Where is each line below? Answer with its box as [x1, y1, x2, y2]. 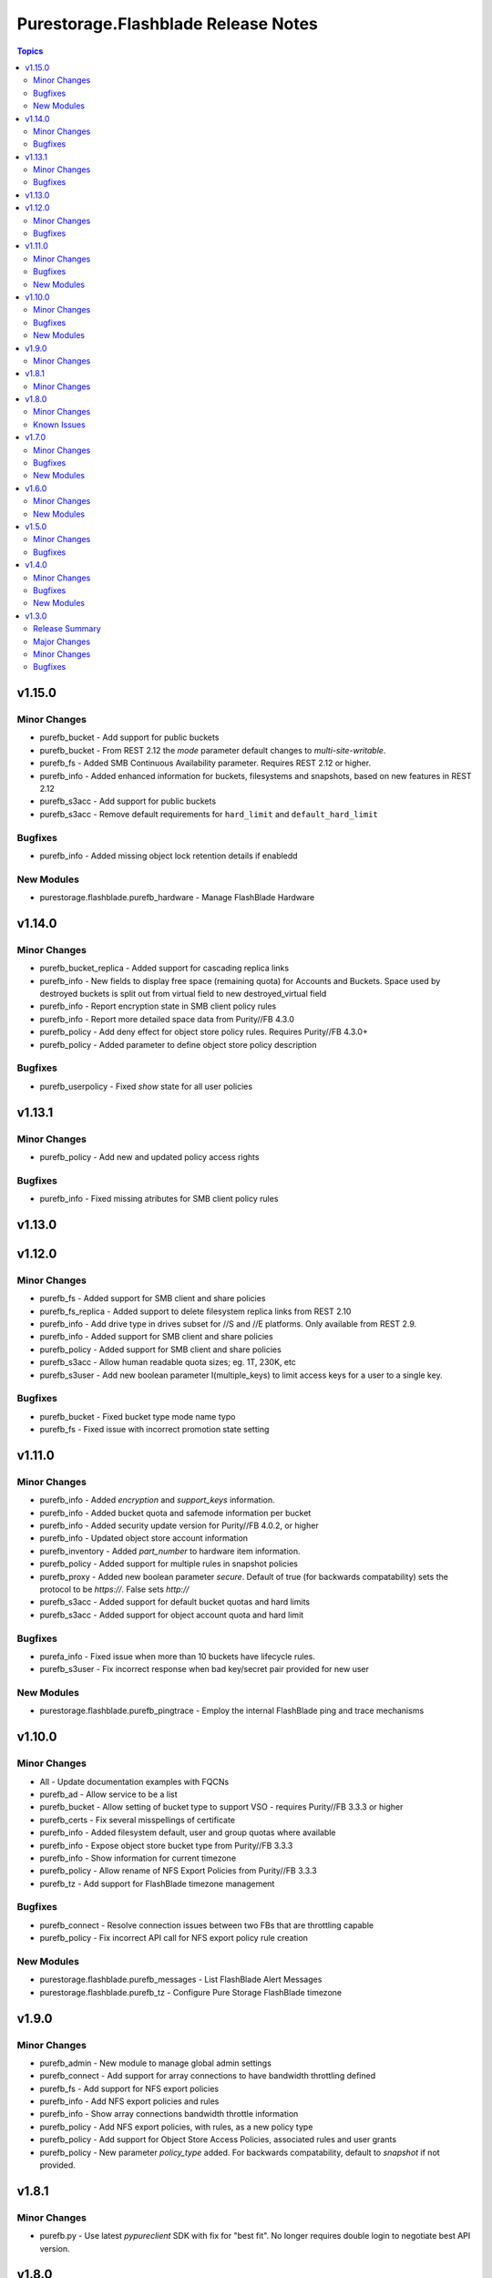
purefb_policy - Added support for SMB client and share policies [39, 1344, 282, 1355]
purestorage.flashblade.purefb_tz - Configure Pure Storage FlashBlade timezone [39, 1986, 342, 1997]
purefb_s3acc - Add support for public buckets [39, 795, 217, 806]
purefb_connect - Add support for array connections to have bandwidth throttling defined [39, 2070, 376, 2081]
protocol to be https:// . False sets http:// [39, 1584, 190, 1595]
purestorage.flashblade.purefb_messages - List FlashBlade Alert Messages [39, 1974, 323, 1986]
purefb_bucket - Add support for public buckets [39, 732, 220, 743]
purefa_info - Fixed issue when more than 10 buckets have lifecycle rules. [39, 1650, 316, 1662]
